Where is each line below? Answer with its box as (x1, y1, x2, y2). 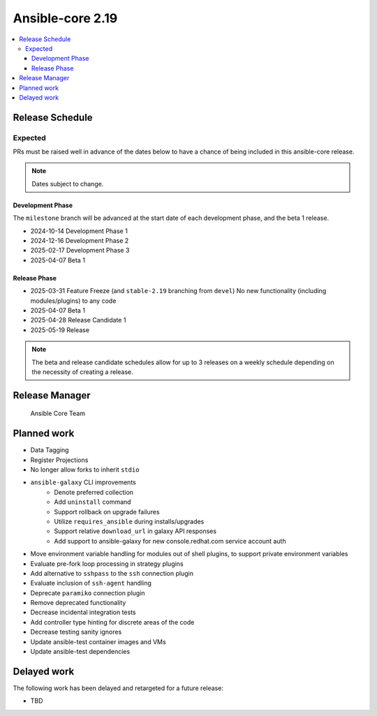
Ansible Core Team (30, 409, 85, 418)
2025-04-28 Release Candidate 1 (30, 316, 126, 325)
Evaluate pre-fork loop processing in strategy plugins (30, 559, 184, 568)
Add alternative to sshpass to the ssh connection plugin (30, 569, 193, 577)
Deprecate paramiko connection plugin (30, 588, 146, 597)
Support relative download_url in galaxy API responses (54, 527, 216, 535)
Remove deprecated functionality (30, 599, 126, 607)
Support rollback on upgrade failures (54, 507, 160, 516)
